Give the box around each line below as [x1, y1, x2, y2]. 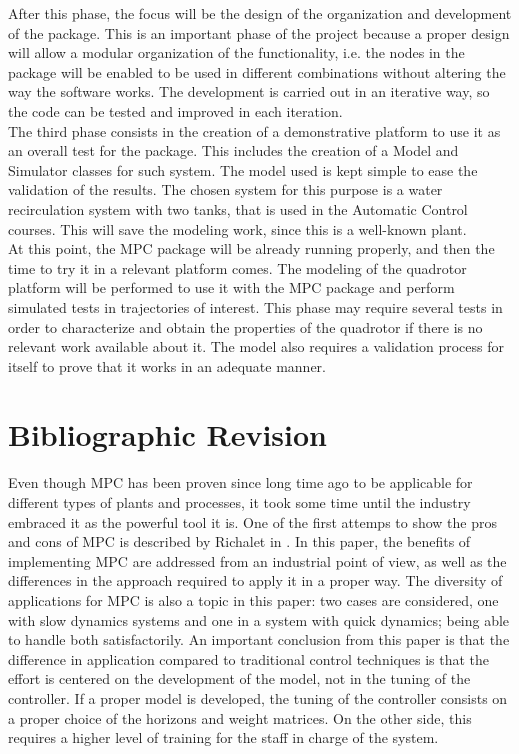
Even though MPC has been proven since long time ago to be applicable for [8, 472, 473, 493]
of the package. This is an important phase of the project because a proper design [8, 22, 510, 43]
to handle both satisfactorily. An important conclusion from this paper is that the [8, 629, 510, 650]
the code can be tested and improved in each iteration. [8, 100, 343, 121]
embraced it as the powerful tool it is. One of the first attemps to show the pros [8, 511, 498, 532]
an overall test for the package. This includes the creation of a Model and [8, 140, 459, 161]
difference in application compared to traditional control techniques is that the [8, 648, 489, 669]
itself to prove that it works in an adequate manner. [8, 355, 326, 376]
